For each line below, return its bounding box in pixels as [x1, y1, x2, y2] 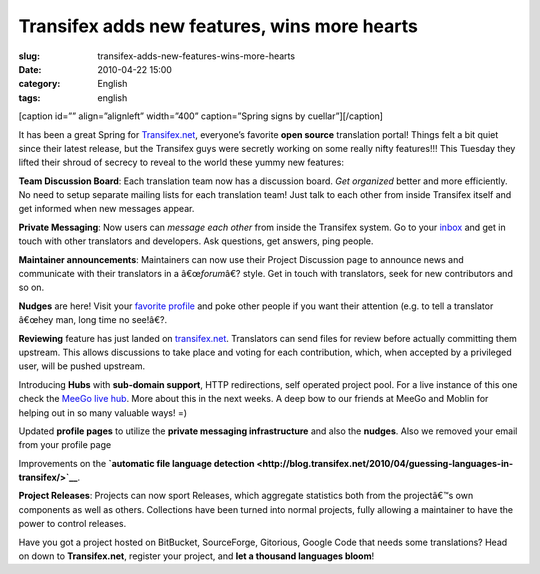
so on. [18, 281, 45, 294]
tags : [18, 91, 41, 104]
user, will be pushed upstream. [18, 360, 145, 372]
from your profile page [18, 439, 112, 451]
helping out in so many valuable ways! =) [18, 406, 188, 419]
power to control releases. [18, 518, 127, 530]
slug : [18, 50, 40, 62]
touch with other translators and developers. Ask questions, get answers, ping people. [18, 235, 374, 247]
